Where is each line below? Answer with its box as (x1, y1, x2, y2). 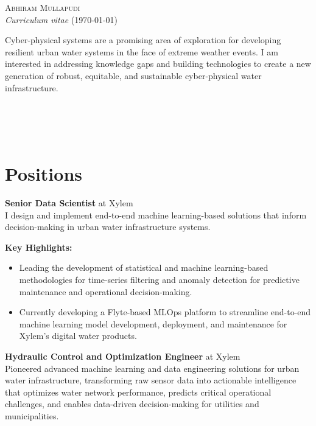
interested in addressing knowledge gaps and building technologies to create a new (5, 57, 311, 70)
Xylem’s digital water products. (19, 329, 137, 342)
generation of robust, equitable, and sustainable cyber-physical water (5, 69, 262, 82)
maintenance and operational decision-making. (19, 285, 192, 298)
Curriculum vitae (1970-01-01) (5, 13, 118, 26)
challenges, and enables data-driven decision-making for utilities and (5, 397, 259, 410)
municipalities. (5, 409, 59, 422)
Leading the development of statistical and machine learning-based (19, 261, 269, 274)
